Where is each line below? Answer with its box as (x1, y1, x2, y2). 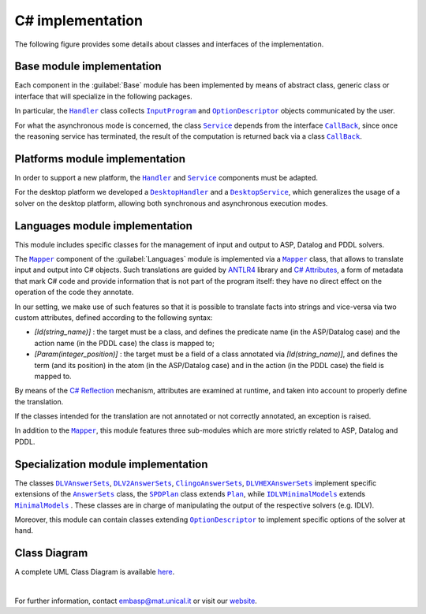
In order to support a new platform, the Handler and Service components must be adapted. (14, 173, 319, 182)
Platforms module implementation (14, 152, 185, 166)
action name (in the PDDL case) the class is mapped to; (34, 338, 215, 348)
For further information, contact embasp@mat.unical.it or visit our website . (14, 596, 258, 606)
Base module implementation (14, 60, 162, 73)
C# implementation (14, 12, 144, 29)
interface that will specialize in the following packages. (14, 91, 192, 101)
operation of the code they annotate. (14, 288, 134, 297)
